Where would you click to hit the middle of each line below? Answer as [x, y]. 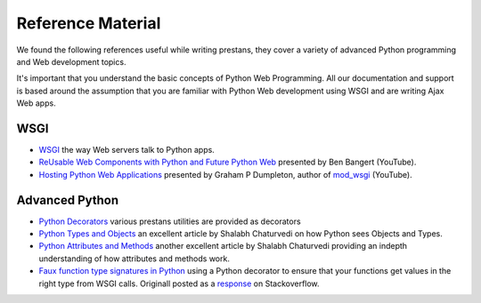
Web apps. [37, 103]
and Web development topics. [71, 61]
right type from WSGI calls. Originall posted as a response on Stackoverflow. [179, 283]
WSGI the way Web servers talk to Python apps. [127, 150]
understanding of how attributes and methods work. [135, 259]
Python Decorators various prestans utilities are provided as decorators [170, 221]
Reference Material [89, 23]
